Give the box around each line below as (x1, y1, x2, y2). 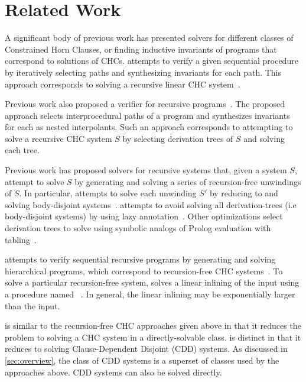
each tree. (5, 144, 40, 156)
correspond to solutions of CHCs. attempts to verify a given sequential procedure (5, 54, 298, 67)
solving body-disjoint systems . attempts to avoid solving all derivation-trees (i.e (5, 198, 297, 211)
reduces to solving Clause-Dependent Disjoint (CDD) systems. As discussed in (5, 342, 288, 355)
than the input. (5, 299, 60, 312)
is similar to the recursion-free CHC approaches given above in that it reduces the (5, 319, 301, 332)
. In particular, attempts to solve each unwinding (19, 187, 197, 199)
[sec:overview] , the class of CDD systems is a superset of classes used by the (5, 354, 279, 366)
